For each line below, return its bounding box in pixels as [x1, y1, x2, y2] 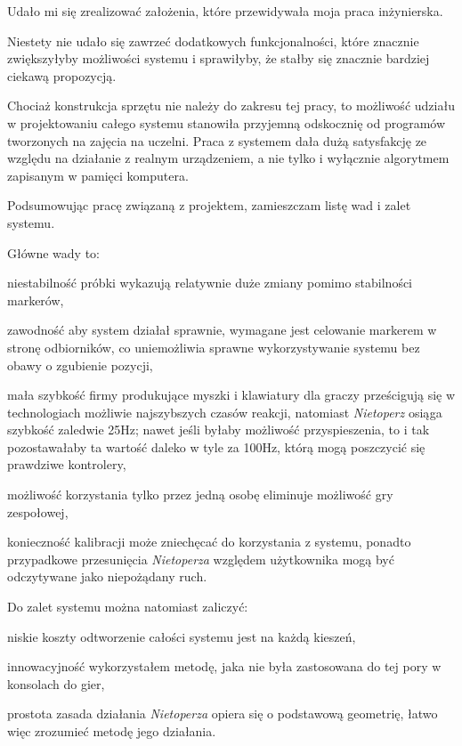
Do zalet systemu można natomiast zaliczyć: [7, 597, 248, 616]
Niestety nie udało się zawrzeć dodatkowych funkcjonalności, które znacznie [7, 31, 419, 50]
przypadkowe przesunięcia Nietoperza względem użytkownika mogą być [7, 549, 394, 568]
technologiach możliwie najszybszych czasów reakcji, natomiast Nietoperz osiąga [7, 402, 442, 421]
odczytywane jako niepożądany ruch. [7, 567, 207, 586]
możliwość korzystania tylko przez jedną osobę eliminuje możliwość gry [7, 485, 393, 504]
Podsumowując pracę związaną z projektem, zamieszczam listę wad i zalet [7, 196, 411, 215]
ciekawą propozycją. [7, 66, 117, 85]
